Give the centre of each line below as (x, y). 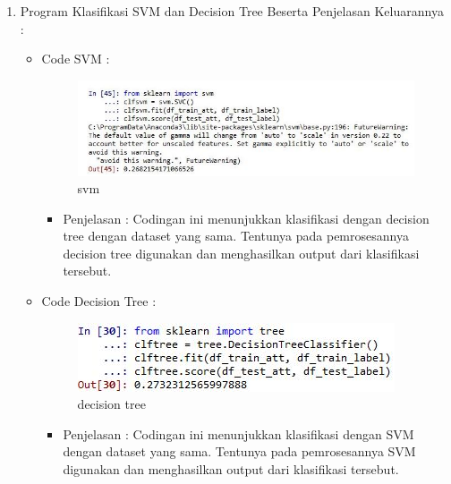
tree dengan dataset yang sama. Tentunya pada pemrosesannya (236, 236)
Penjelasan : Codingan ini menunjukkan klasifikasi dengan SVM (238, 433)
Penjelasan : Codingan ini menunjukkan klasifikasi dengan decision (246, 218)
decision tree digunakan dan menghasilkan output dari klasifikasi (241, 253)
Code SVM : (76, 59)
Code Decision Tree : (99, 301)
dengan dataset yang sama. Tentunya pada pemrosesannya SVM (239, 451)
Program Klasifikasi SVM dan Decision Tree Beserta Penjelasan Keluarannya (232, 11)
